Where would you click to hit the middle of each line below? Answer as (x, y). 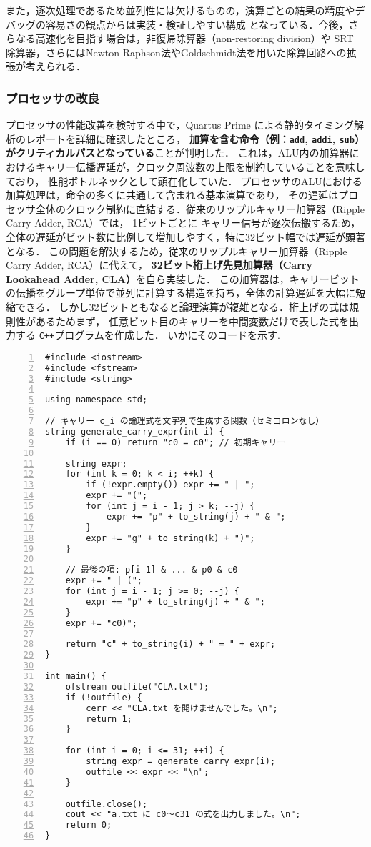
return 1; (109, 719)
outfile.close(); (107, 804)
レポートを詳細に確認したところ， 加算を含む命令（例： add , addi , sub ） (195, 138)
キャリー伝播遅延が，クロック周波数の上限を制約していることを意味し (200, 167)
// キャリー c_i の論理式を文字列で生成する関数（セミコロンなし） (185, 421)
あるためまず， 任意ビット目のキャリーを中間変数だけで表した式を (192, 321)
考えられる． (55, 66)
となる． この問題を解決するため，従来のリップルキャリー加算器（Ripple (177, 251)
